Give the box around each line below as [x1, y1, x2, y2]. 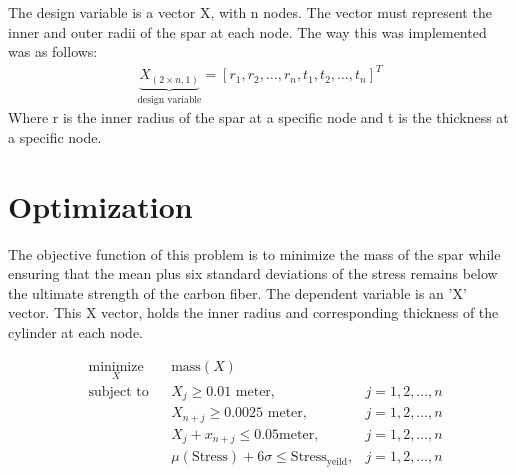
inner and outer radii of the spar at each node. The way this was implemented [8, 21, 487, 42]
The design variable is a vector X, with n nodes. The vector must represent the [8, 2, 492, 22]
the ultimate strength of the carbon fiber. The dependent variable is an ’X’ [8, 282, 467, 303]
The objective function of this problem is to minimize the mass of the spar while [8, 243, 501, 264]
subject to [88, 384, 149, 399]
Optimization [8, 185, 193, 226]
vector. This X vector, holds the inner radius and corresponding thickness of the [8, 302, 499, 323]
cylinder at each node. [8, 321, 143, 342]
